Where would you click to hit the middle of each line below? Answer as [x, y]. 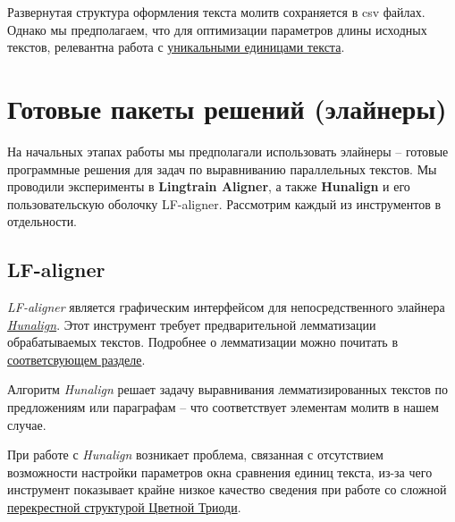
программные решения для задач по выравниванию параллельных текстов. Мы [222, 168]
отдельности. [42, 221]
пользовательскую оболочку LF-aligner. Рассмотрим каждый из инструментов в [224, 203]
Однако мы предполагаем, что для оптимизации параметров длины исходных [217, 29]
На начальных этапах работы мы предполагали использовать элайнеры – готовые [228, 151]
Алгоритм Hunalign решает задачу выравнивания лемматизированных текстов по [228, 389]
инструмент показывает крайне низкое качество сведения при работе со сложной [227, 489]
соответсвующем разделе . [76, 359]
